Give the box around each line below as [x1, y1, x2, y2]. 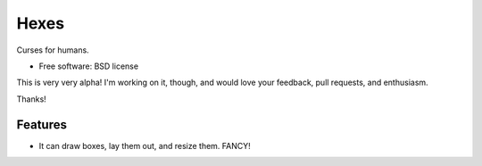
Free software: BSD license [38, 61, 138, 71]
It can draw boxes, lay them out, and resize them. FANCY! [38, 140, 252, 151]
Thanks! [16, 94, 46, 104]
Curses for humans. [16, 45, 89, 55]
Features [16, 117, 67, 132]
